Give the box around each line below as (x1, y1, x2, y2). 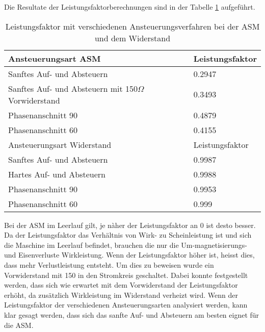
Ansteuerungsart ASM (8, 52, 101, 64)
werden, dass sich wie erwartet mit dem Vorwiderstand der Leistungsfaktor (4, 279, 238, 290)
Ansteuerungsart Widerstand (8, 138, 112, 150)
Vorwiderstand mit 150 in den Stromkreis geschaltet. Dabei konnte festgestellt (4, 269, 248, 280)
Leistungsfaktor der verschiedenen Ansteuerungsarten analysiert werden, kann (4, 299, 248, 310)
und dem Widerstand (94, 32, 171, 44)
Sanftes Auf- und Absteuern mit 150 (8, 82, 138, 94)
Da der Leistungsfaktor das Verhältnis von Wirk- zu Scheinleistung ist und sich (4, 229, 252, 240)
